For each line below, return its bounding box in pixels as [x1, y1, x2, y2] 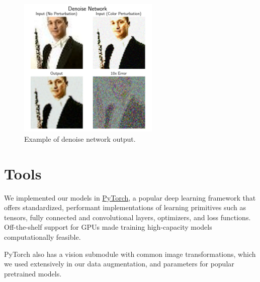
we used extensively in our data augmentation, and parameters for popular [4, 258, 234, 269]
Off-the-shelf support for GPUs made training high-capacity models [4, 222, 212, 232]
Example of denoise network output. [24, 133, 136, 144]
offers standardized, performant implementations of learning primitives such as [4, 202, 246, 213]
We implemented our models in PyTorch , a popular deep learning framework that [4, 192, 256, 203]
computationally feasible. [4, 232, 81, 242]
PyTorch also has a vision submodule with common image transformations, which [4, 248, 256, 259]
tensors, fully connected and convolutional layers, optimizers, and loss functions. [4, 212, 251, 222]
